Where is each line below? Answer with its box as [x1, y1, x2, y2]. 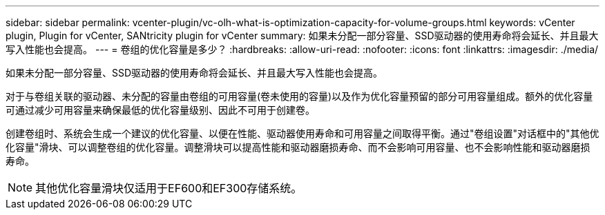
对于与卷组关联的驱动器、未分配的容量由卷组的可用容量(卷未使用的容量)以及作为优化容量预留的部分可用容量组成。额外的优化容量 [6, 90, 593, 102]
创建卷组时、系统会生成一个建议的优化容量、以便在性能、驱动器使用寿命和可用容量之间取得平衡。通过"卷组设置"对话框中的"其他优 [6, 127, 599, 139]
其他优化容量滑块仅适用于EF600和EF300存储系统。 [35, 181, 302, 195]
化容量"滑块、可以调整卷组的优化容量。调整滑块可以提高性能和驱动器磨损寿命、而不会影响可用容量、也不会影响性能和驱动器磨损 [6, 141, 590, 153]
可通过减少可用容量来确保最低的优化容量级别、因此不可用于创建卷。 [6, 104, 315, 116]
